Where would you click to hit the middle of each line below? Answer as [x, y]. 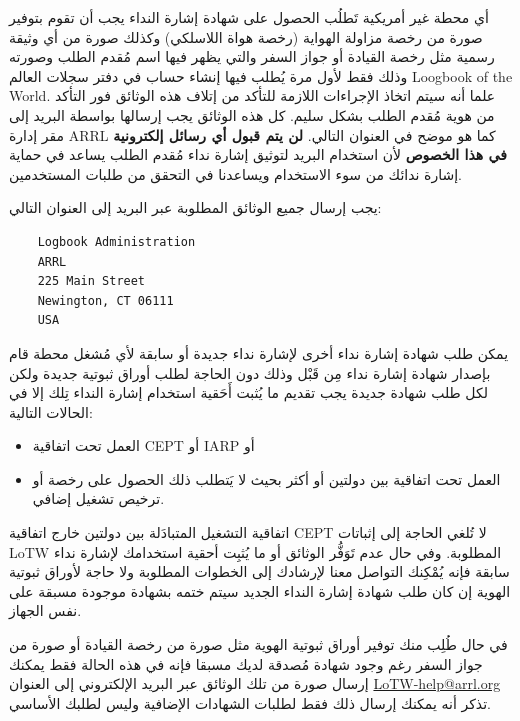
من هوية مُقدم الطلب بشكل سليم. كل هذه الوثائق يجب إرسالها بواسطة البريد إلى [252, 114]
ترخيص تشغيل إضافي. [98, 498]
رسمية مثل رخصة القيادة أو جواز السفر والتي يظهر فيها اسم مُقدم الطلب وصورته [252, 56]
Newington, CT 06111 [105, 300]
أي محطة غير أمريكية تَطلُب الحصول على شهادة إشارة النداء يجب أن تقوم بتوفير [249, 17]
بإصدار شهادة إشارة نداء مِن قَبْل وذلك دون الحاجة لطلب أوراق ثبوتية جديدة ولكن [250, 372]
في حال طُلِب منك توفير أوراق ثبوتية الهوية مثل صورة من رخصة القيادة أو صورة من [258, 644]
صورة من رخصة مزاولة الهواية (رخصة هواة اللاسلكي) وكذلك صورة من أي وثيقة [246, 36]
